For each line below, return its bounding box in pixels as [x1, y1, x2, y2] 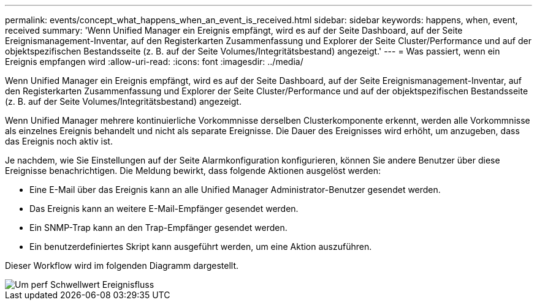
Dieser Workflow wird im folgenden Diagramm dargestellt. [5, 260, 239, 271]
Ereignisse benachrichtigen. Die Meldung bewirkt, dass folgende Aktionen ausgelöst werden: [5, 165, 381, 176]
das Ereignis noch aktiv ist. [5, 136, 113, 146]
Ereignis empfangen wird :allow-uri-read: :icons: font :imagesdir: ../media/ [5, 56, 303, 67]
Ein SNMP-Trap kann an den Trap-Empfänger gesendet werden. [29, 222, 288, 233]
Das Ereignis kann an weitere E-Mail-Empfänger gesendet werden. [29, 203, 299, 214]
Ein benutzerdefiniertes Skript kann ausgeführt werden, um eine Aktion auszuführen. [29, 241, 372, 252]
